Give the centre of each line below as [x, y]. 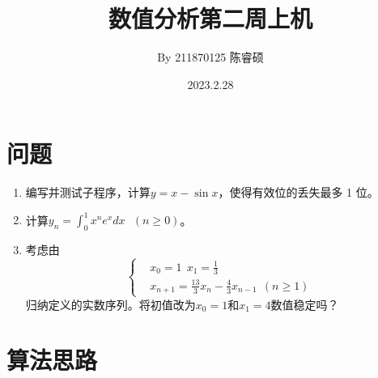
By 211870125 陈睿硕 [210, 57]
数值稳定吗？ [305, 304]
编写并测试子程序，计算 [88, 192]
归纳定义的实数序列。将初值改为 [110, 304]
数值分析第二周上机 [210, 18]
